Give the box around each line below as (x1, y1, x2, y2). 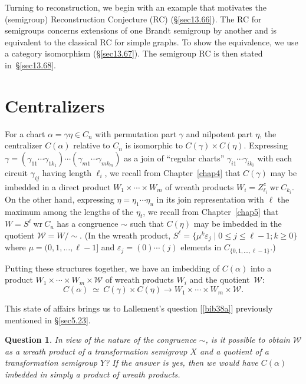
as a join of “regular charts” (124, 151, 225, 164)
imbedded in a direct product (5, 180, 111, 193)
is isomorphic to (125, 139, 183, 151)
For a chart (5, 127, 45, 140)
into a (250, 261, 272, 274)
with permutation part (95, 127, 177, 140)
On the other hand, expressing (5, 193, 114, 205)
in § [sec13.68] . (5, 58, 56, 71)
